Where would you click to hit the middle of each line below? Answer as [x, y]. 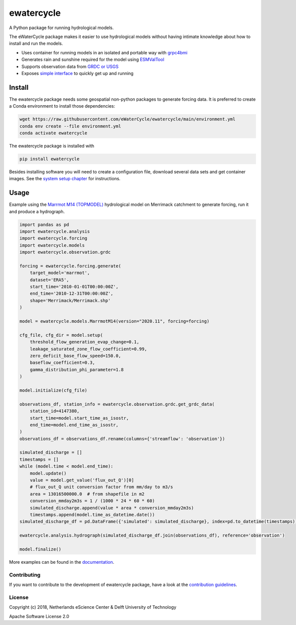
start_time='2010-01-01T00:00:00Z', [74, 287]
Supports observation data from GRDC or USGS [70, 66]
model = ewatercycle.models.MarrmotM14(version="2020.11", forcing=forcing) [114, 321]
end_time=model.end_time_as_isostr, [74, 425]
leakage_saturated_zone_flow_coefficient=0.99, [89, 349]
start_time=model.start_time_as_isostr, [79, 418]
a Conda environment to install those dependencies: [62, 106]
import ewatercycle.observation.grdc [65, 252]
